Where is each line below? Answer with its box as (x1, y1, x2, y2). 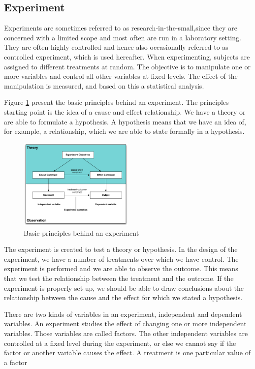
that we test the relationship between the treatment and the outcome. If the (4, 273, 234, 283)
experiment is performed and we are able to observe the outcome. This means (4, 263, 238, 274)
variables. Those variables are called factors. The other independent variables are (4, 328, 248, 338)
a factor (4, 357, 28, 367)
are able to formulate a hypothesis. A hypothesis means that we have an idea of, (4, 116, 246, 126)
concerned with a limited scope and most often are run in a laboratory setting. (4, 32, 241, 42)
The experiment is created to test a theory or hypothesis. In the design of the (4, 244, 238, 254)
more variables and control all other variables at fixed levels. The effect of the (4, 71, 238, 81)
